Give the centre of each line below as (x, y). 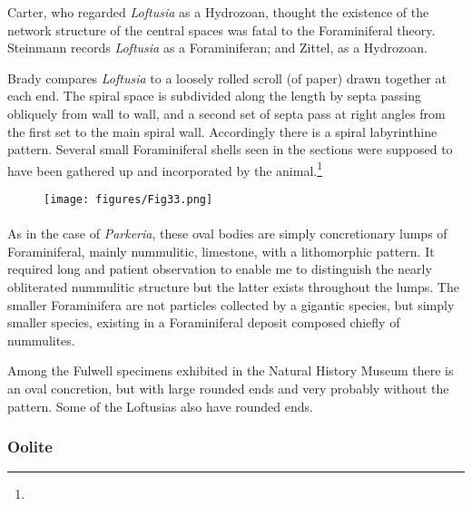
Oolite (30, 447)
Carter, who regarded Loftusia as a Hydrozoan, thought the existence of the (218, 12)
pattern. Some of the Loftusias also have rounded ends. (160, 406)
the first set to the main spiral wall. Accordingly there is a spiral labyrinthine (222, 131)
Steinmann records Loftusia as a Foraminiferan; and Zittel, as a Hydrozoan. (217, 48)
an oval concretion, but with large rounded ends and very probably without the (228, 388)
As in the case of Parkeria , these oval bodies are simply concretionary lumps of (227, 234)
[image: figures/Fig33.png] (128, 199)
